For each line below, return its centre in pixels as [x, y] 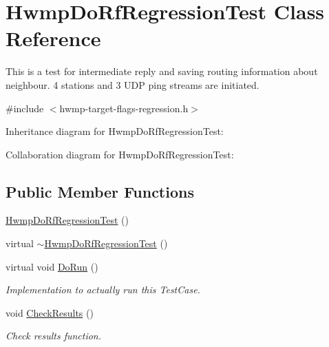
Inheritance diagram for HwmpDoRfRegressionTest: [115, 131]
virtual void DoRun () [52, 266]
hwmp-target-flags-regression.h [124, 108]
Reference [53, 38]
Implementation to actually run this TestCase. [103, 290]
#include [25, 108]
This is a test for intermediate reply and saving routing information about [162, 71]
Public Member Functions [100, 191]
